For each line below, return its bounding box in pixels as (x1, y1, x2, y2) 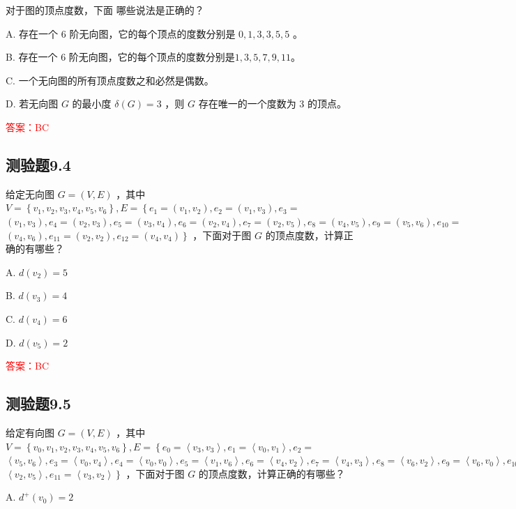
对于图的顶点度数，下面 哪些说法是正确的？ (6, 3, 204, 17)
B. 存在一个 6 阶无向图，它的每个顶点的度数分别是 (6, 50, 235, 64)
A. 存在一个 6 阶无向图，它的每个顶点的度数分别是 (6, 26, 236, 40)
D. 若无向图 (6, 96, 59, 111)
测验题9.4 (6, 153, 71, 175)
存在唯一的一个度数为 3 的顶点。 (198, 96, 347, 111)
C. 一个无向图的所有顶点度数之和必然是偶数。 (6, 73, 214, 87)
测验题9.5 (6, 393, 71, 414)
